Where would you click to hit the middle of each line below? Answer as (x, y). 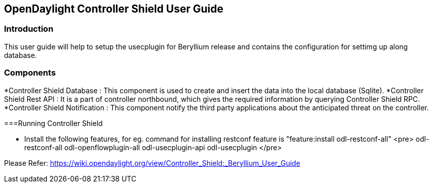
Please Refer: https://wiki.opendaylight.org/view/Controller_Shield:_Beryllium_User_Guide (152, 163)
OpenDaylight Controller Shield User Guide (114, 9)
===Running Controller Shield (53, 123)
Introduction (29, 29)
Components (30, 73)
